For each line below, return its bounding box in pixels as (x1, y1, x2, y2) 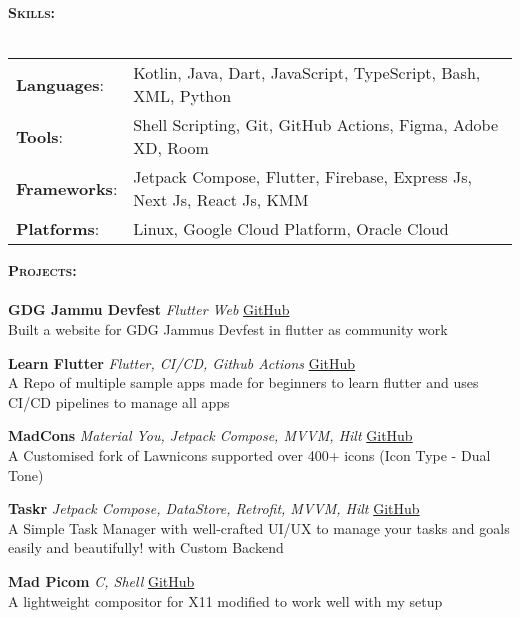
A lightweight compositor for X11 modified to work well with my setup (8, 590, 443, 611)
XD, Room (133, 136, 209, 160)
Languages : (16, 72, 104, 96)
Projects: (8, 260, 77, 281)
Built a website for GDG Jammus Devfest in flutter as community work (8, 318, 448, 339)
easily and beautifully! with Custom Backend (8, 537, 284, 558)
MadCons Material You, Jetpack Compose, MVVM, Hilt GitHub (8, 425, 413, 446)
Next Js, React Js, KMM (133, 188, 309, 212)
